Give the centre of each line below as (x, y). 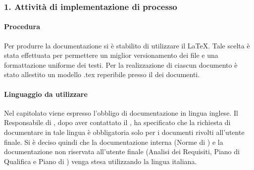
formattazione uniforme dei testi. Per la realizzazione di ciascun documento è (121, 64)
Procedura (22, 26)
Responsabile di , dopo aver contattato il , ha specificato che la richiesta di (117, 122)
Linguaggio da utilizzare (46, 94)
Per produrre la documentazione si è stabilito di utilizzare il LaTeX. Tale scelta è (127, 45)
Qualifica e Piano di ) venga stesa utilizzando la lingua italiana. (101, 161)
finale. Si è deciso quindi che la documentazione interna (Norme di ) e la (114, 142)
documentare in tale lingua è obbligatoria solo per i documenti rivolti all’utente (124, 132)
